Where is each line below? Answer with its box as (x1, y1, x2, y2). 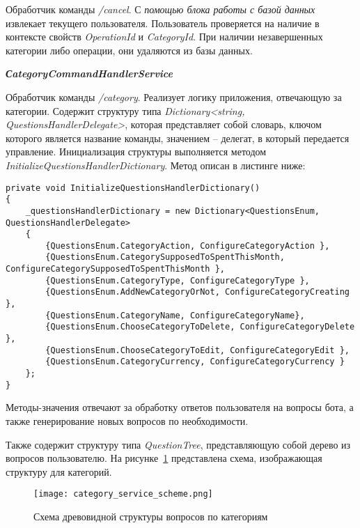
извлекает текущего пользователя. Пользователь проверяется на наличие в (6, 15, 320, 30)
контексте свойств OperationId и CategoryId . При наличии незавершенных (6, 29, 323, 44)
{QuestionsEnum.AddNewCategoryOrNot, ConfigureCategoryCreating (45, 287, 350, 297)
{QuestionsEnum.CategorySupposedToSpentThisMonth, (45, 252, 285, 263)
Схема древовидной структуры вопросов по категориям (33, 508, 268, 523)
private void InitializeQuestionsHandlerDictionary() (6, 183, 260, 193)
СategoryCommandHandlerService (6, 66, 173, 81)
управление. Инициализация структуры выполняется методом (6, 144, 267, 159)
